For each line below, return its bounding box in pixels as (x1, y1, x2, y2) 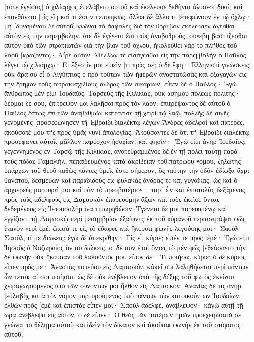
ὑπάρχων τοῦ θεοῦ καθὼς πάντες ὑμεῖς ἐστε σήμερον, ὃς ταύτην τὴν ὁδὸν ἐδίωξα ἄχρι (4, 165, 249, 175)
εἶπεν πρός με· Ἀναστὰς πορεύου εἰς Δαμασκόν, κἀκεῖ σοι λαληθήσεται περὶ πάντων (4, 261, 249, 272)
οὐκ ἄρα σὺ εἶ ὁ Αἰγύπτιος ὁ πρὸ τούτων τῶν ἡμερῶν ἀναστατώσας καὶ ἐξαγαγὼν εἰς (4, 69, 247, 79)
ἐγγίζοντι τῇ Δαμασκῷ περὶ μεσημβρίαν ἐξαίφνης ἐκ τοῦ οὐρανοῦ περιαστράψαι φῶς (4, 213, 246, 224)
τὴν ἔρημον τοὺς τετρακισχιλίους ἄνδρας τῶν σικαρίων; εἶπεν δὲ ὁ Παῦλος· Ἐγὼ (4, 78, 237, 88)
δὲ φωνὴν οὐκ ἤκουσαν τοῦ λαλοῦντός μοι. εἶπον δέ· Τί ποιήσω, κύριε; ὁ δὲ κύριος (4, 252, 246, 262)
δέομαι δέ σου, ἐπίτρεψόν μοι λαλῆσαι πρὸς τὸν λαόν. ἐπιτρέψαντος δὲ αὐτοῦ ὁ (4, 97, 231, 108)
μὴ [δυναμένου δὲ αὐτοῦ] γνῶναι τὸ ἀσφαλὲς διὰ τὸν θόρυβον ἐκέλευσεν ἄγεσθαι (4, 21, 235, 31)
